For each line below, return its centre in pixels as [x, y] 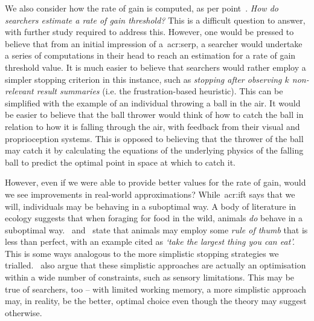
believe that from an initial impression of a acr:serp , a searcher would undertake [154, 43]
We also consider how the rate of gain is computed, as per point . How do [142, 8]
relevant [19, 91]
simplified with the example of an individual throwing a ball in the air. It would [153, 102]
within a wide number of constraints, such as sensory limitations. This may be [150, 277]
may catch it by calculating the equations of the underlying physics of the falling [154, 150]
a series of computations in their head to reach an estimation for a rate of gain [150, 55]
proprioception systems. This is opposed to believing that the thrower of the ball [154, 138]
